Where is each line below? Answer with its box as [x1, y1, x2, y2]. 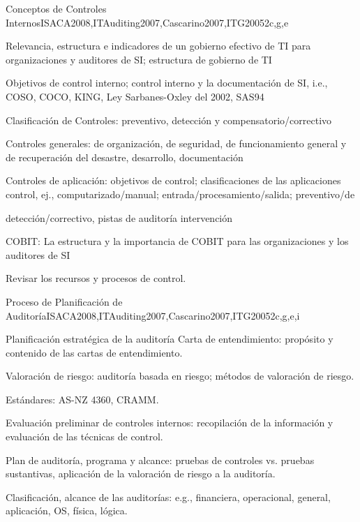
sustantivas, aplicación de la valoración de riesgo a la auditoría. [6, 466, 276, 481]
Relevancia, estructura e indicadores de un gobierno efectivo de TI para [6, 38, 311, 53]
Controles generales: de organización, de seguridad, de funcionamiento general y [6, 136, 347, 151]
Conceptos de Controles [6, 1, 107, 15]
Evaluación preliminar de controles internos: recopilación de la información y [6, 415, 333, 430]
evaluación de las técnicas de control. [6, 429, 163, 444]
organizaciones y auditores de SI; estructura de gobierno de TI [6, 52, 272, 66]
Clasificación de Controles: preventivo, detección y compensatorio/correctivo [6, 112, 332, 127]
